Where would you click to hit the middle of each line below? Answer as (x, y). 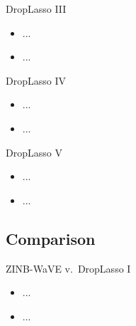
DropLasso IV (36, 80)
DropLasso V (34, 152)
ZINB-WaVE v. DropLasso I (68, 268)
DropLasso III (36, 9)
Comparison (51, 238)
